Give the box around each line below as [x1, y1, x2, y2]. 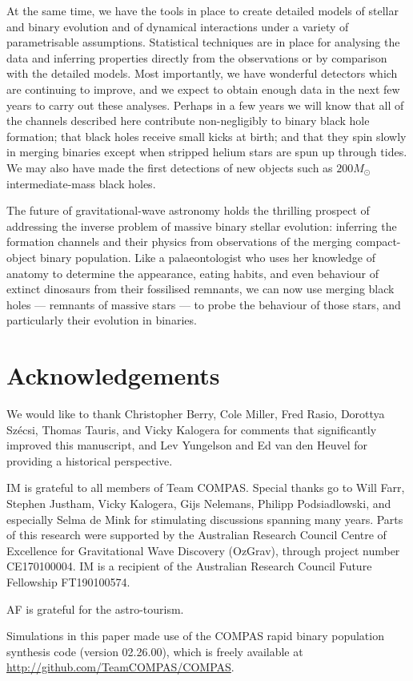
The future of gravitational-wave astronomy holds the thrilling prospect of [6, 202, 370, 219]
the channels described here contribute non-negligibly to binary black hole [6, 112, 370, 129]
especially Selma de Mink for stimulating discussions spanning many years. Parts [6, 510, 403, 527]
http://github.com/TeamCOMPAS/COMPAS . [6, 659, 235, 675]
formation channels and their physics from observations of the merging [6, 233, 352, 250]
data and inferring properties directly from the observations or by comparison [6, 49, 387, 66]
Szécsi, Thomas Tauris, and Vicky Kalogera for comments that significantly [6, 421, 377, 437]
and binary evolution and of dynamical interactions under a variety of [6, 18, 349, 34]
